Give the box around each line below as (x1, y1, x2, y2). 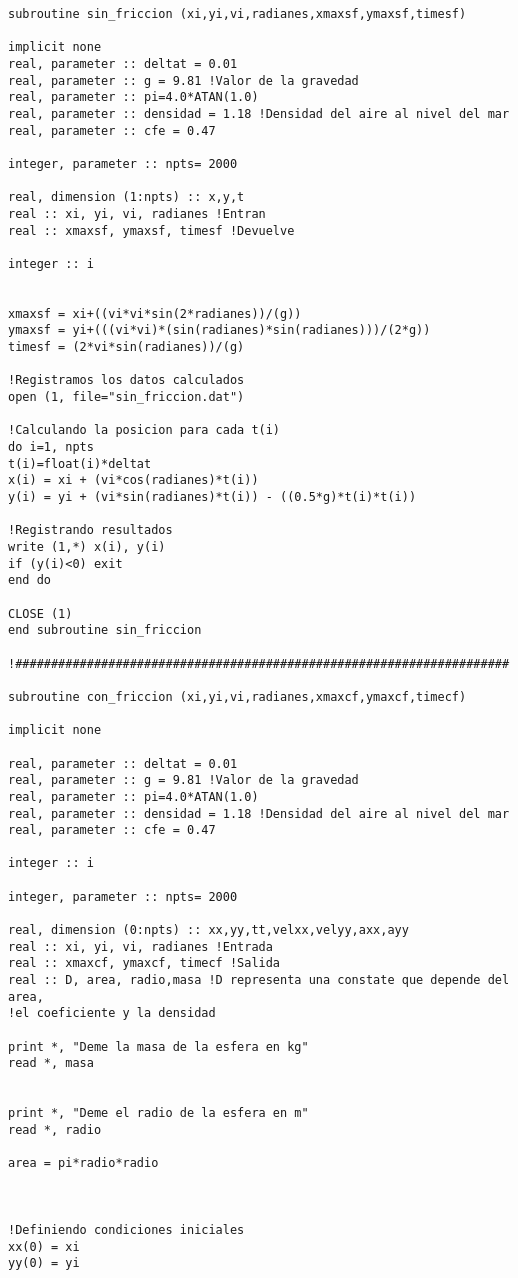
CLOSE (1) (8, 606, 73, 621)
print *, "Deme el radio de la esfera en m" (8, 1106, 309, 1121)
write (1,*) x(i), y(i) (8, 540, 166, 554)
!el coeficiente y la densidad (8, 1006, 216, 1021)
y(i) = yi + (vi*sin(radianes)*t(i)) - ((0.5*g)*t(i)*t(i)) (8, 490, 417, 505)
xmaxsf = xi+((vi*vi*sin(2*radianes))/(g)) (8, 306, 302, 321)
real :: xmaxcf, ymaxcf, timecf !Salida (8, 956, 281, 971)
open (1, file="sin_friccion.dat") (8, 390, 245, 405)
